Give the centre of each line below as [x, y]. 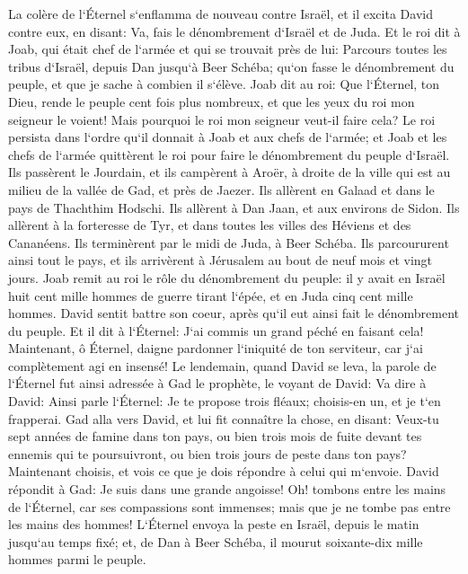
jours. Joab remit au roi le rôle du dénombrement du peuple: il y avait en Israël [227, 277]
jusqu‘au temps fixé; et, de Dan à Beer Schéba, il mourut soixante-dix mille [216, 541]
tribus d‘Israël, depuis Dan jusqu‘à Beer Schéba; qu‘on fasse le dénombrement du [231, 66]
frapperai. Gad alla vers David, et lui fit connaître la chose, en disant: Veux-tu [224, 418]
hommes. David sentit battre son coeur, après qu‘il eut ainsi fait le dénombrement [234, 313]
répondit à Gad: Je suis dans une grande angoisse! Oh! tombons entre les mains [227, 489]
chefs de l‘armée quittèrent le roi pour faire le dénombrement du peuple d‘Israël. [229, 154]
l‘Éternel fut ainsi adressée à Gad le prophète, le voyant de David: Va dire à [217, 383]
